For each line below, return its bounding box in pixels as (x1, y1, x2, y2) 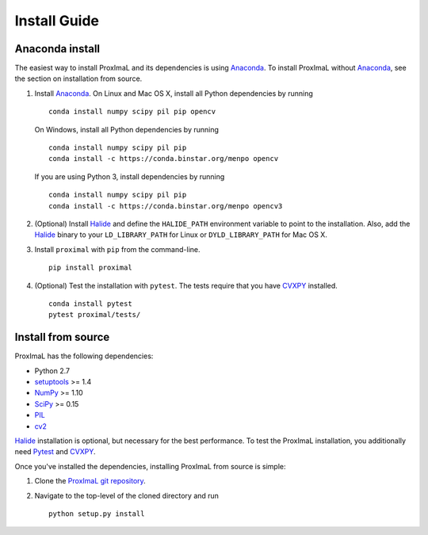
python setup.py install (48, 509, 145, 518)
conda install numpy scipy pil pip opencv (48, 107, 216, 117)
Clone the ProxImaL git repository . (34, 476, 146, 486)
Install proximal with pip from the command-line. (34, 244, 201, 254)
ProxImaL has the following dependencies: (14, 351, 154, 361)
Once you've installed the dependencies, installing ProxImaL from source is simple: (14, 461, 286, 471)
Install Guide (14, 12, 99, 29)
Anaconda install (14, 42, 101, 55)
